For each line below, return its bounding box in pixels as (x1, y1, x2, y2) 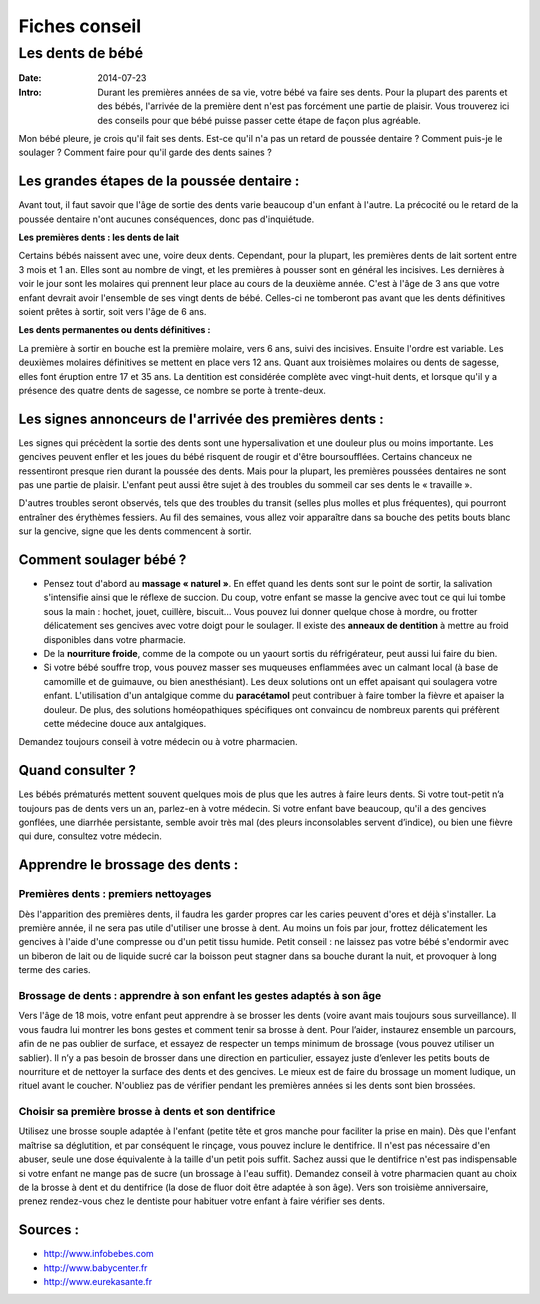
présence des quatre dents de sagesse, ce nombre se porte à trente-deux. (18, 384, 327, 396)
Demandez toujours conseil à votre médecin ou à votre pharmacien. (18, 736, 299, 748)
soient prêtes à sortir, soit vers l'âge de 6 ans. (18, 305, 207, 317)
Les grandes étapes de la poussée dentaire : (18, 173, 300, 190)
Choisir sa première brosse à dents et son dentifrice (18, 1105, 276, 1119)
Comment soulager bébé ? (18, 551, 187, 568)
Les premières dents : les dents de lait (18, 231, 180, 244)
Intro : (18, 86, 42, 98)
